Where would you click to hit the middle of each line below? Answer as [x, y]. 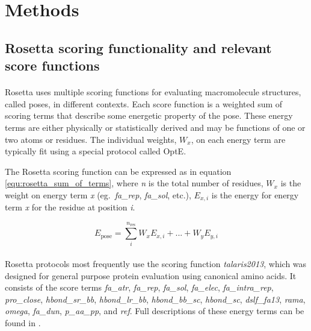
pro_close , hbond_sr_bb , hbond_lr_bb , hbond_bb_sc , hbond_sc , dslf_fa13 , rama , [155, 299]
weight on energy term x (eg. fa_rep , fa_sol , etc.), [98, 194]
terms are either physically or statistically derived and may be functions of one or [155, 127]
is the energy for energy [255, 194]
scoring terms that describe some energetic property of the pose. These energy [149, 115]
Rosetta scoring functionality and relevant [138, 47]
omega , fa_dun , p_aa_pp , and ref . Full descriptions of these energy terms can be [155, 311]
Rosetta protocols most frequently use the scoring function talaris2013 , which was [156, 264]
